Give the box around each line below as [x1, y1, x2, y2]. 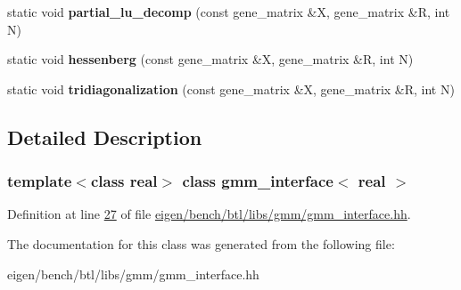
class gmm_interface [182, 170, 333, 192]
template [7, 170, 72, 192]
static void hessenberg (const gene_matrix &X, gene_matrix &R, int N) [7, 50, 414, 68]
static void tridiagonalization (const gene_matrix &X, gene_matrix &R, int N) [7, 79, 455, 98]
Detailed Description [7, 123, 202, 150]
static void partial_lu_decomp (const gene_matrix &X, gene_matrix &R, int [7, 3, 450, 20]
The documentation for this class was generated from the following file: [7, 234, 395, 253]
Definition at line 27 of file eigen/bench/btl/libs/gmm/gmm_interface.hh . [7, 205, 411, 223]
